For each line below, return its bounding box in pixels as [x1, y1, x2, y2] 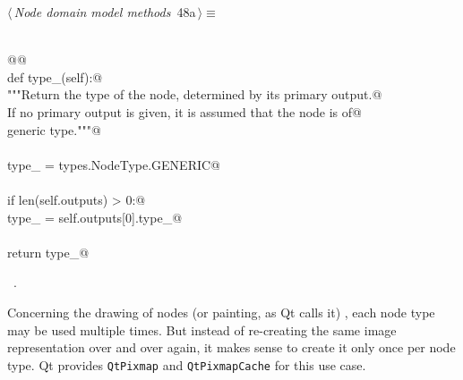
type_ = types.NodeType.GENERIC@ [7, 155, 220, 173]
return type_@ [7, 242, 90, 261]
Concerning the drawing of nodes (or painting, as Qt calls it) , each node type [7, 302, 435, 321]
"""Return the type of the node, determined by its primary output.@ [7, 85, 382, 104]
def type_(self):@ [7, 67, 103, 86]
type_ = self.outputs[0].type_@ [7, 207, 183, 226]
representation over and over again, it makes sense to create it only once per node [7, 338, 456, 357]
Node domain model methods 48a [13, 3, 196, 21]
